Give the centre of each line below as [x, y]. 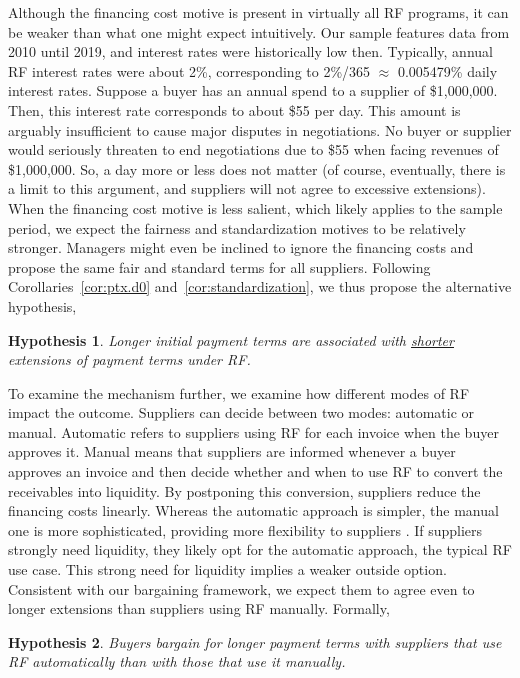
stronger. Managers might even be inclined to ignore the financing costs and [241, 247]
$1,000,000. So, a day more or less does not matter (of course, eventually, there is [257, 168]
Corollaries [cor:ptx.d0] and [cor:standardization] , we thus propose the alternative [260, 286]
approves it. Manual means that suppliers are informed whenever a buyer [232, 451]
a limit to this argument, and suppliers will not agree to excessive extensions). [247, 188]
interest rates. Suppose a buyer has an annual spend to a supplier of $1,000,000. [253, 90]
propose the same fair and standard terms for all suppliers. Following [219, 266]
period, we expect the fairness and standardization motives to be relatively [237, 227]
